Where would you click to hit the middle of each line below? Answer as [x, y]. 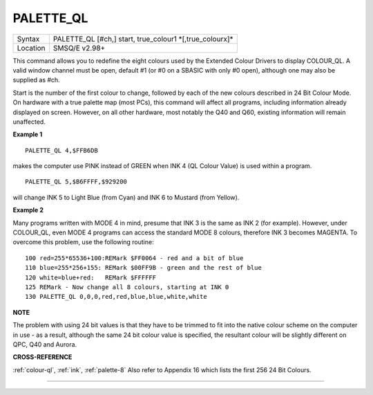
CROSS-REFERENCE [42, 357]
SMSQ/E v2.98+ [79, 48]
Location [31, 48]
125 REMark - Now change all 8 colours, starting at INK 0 [127, 287]
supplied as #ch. [36, 80]
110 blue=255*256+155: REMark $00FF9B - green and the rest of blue [143, 268]
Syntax [28, 39]
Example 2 [28, 210]
